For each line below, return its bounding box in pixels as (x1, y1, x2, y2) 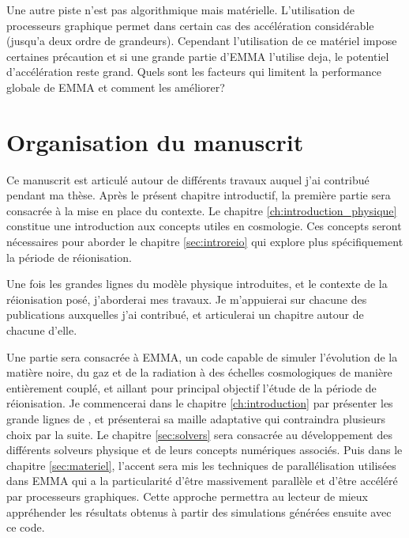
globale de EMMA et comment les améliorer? (6, 78, 225, 95)
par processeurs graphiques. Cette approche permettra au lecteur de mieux (6, 487, 368, 504)
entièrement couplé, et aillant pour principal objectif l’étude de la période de (6, 379, 377, 396)
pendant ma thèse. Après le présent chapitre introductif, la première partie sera (6, 187, 391, 203)
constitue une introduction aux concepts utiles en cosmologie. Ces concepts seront (6, 218, 402, 234)
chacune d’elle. (6, 322, 77, 339)
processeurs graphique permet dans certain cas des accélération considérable (6, 17, 374, 33)
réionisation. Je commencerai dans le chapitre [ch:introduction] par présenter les (6, 395, 393, 411)
